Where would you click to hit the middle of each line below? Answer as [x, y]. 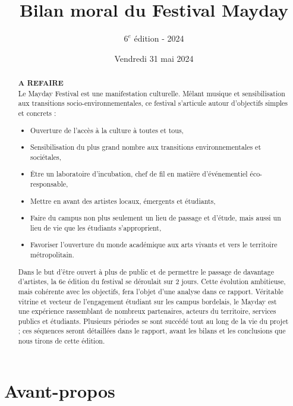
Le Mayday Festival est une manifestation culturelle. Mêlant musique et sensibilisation [152, 93]
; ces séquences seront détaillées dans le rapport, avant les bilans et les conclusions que [152, 331]
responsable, [49, 184]
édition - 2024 [159, 38]
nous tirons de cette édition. [62, 341]
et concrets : [37, 113]
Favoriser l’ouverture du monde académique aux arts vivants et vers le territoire [154, 245]
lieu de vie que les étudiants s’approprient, [96, 227]
